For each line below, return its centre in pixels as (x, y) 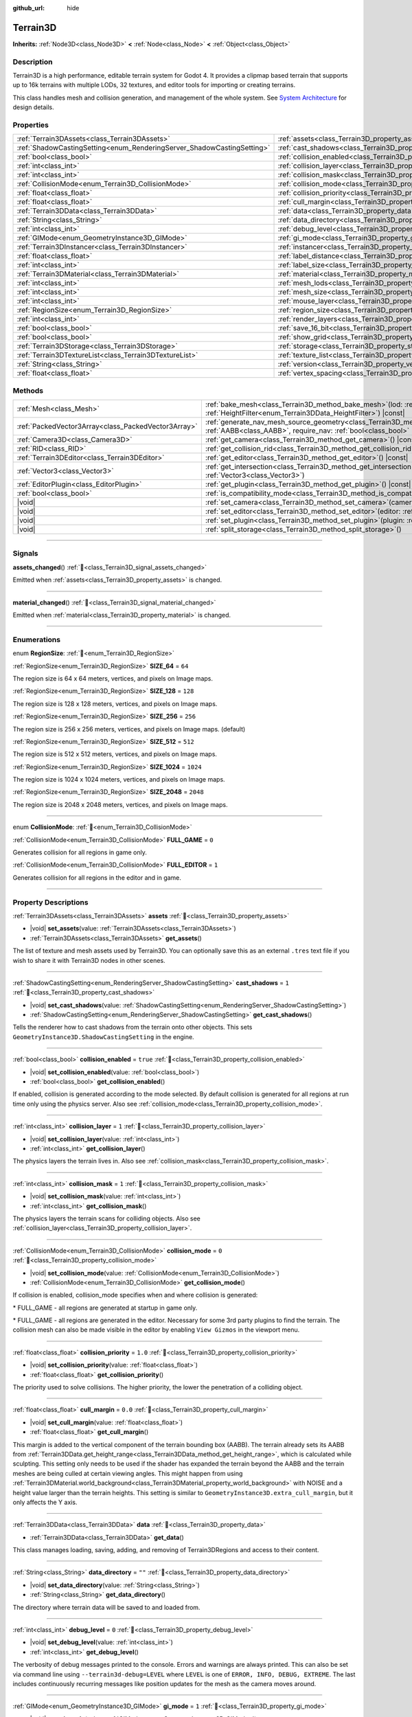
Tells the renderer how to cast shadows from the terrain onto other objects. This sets (133, 1027)
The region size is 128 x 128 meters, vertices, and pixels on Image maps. (115, 703)
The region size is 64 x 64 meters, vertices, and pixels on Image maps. (113, 678)
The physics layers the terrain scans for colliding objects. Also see (106, 1218)
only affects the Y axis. (45, 1502)
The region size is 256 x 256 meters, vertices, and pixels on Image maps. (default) (129, 729)
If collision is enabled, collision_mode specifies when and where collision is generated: (135, 1295)
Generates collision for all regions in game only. (80, 852)
